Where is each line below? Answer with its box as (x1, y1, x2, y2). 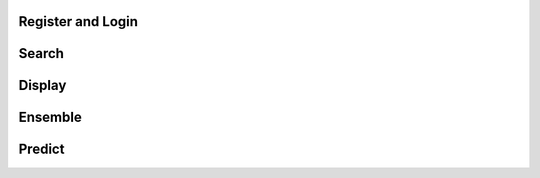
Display (18, 77, 67, 94)
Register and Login (18, 13, 139, 30)
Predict (18, 141, 65, 158)
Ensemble (18, 109, 82, 126)
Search (18, 45, 65, 62)
